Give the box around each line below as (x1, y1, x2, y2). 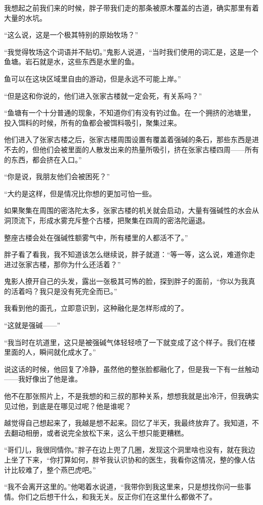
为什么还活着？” (67, 259, 121, 269)
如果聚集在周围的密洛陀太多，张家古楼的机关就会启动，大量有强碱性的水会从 (4, 205, 259, 216)
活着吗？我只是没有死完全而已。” (11, 285, 117, 296)
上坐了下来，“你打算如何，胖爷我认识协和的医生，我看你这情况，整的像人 (4, 454, 248, 465)
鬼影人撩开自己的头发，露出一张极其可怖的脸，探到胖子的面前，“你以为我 (4, 276, 248, 286)
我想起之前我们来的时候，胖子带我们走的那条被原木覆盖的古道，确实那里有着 (4, 3, 259, 13)
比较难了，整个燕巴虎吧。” (11, 464, 96, 475)
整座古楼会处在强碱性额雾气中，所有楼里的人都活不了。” (4, 232, 188, 242)
